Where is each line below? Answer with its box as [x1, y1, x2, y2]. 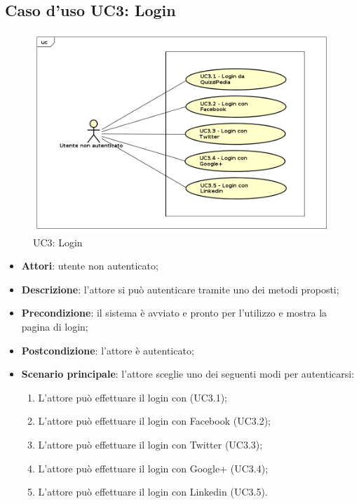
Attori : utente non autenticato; [21, 258, 158, 273]
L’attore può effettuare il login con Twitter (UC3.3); [38, 437, 263, 451]
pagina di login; [21, 319, 88, 333]
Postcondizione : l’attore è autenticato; [21, 343, 194, 357]
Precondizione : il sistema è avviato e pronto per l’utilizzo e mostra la [21, 305, 327, 320]
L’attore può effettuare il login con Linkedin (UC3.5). [38, 484, 268, 499]
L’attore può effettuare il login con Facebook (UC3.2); [38, 413, 271, 428]
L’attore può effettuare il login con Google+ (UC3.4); [38, 460, 269, 475]
